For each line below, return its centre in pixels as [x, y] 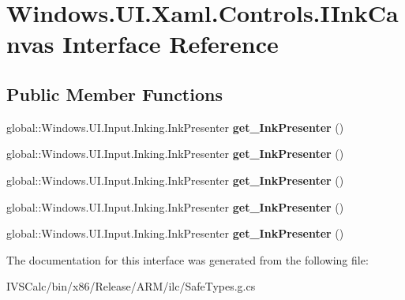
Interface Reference [171, 44]
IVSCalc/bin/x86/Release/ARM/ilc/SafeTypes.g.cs [131, 286]
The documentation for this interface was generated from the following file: [187, 259]
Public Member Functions [114, 94]
